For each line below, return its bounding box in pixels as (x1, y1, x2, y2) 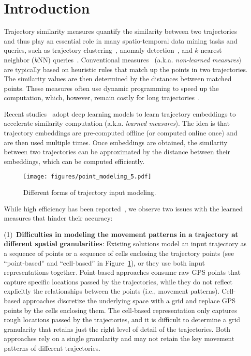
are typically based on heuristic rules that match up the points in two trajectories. (4, 64, 248, 74)
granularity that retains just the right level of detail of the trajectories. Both (4, 324, 231, 334)
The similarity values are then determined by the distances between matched (4, 74, 232, 84)
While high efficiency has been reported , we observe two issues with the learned (4, 203, 243, 213)
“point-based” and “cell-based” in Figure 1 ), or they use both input (4, 257, 205, 267)
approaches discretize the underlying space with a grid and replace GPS (22, 296, 236, 306)
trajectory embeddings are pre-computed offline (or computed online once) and (4, 128, 237, 138)
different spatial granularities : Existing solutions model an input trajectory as (4, 238, 247, 249)
